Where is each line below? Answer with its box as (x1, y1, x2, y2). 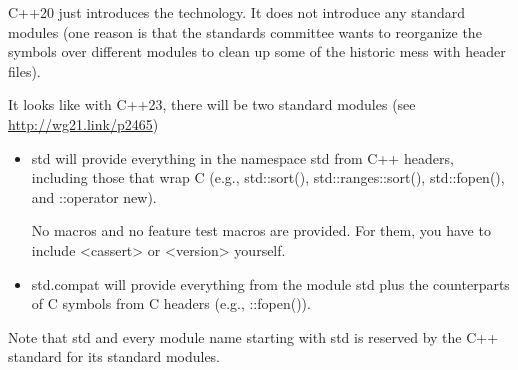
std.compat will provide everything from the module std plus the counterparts (31, 273, 510, 294)
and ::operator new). (31, 186, 157, 207)
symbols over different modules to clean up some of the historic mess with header (8, 41, 506, 62)
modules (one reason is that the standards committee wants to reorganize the (8, 21, 482, 42)
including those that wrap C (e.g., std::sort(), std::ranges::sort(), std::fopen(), (31, 167, 505, 188)
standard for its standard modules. (8, 346, 221, 367)
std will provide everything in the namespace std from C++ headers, (31, 147, 454, 168)
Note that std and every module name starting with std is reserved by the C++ (8, 326, 499, 347)
